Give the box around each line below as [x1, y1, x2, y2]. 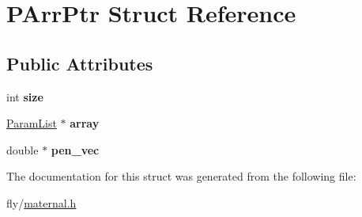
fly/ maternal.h [6, 194, 77, 211]
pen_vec [51, 141, 100, 158]
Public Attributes [6, 51, 153, 75]
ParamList [6, 115, 57, 131]
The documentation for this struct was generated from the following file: [6, 168, 356, 185]
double [6, 141, 39, 158]
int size [6, 88, 43, 105]
